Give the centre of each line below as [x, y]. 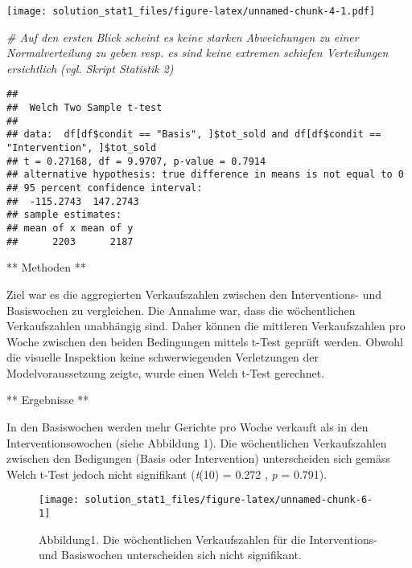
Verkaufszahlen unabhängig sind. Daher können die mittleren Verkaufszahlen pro [206, 326]
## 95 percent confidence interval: [105, 188]
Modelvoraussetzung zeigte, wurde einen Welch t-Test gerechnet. [166, 372]
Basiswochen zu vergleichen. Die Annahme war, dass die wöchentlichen [181, 310]
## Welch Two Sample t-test [84, 108]
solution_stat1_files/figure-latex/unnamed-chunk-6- [229, 500]
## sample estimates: [64, 215]
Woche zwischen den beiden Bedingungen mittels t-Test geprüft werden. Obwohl [205, 341]
